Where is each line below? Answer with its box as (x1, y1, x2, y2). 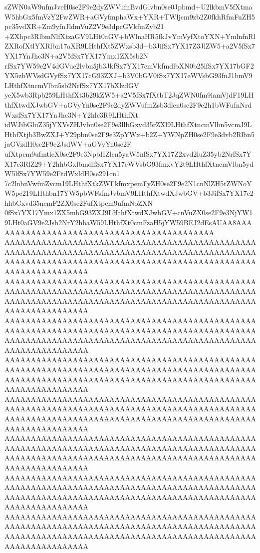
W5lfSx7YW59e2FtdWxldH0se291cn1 (4, 168, 120, 179)
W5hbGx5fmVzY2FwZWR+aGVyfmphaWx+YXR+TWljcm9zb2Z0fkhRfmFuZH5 (4, 11, 255, 22)
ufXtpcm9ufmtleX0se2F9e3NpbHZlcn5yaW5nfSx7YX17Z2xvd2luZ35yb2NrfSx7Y (4, 148, 252, 159)
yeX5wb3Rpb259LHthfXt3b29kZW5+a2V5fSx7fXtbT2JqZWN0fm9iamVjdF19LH (4, 90, 254, 100)
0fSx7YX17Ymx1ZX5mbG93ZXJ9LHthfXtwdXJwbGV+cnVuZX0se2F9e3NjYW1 (4, 207, 253, 218)
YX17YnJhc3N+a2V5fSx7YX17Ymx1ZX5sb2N (4, 50, 149, 61)
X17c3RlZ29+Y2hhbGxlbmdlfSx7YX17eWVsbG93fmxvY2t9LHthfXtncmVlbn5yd (4, 158, 254, 169)
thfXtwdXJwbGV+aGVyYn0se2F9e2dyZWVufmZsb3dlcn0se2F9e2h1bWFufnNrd (4, 99, 252, 110)
